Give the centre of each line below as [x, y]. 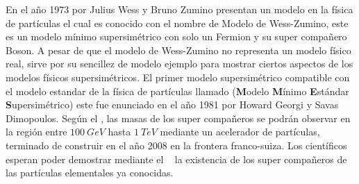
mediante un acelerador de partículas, [240, 132]
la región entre [36, 132]
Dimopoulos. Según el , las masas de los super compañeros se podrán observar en [178, 118]
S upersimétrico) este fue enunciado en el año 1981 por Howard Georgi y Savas [172, 104]
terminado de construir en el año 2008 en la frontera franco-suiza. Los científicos [176, 145]
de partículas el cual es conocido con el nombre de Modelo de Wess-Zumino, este [177, 23]
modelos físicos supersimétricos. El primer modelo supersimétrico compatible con [178, 77]
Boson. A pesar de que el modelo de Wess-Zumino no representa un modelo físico [178, 50]
